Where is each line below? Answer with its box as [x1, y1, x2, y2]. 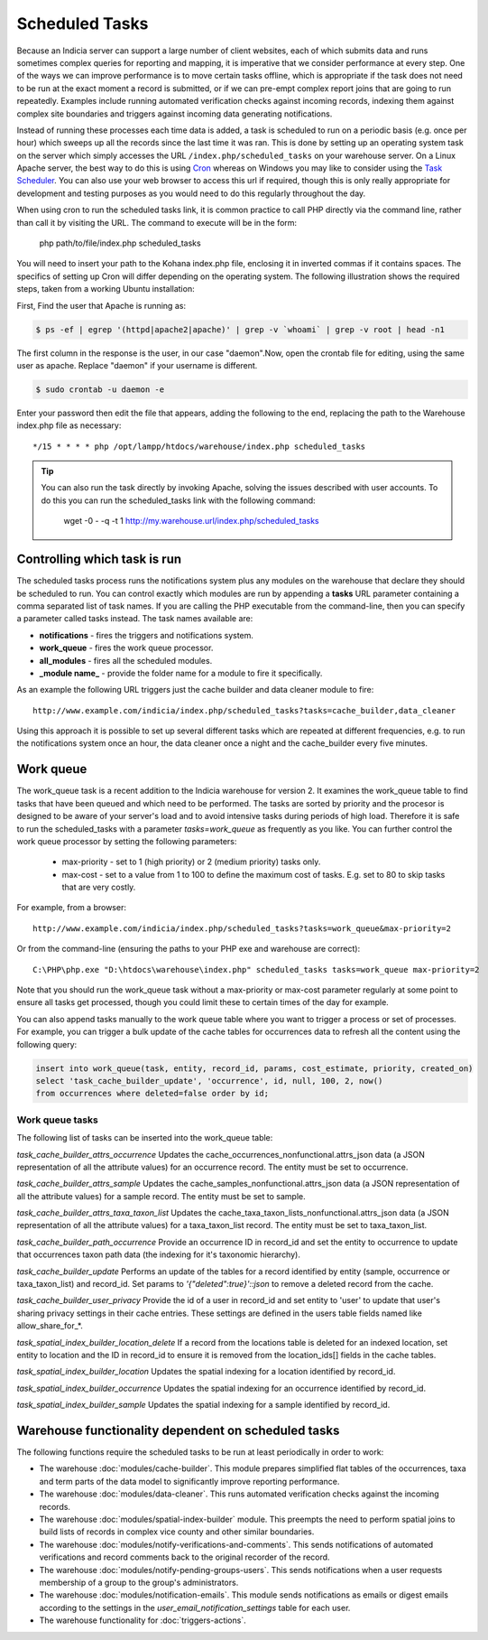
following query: [16, 1039, 78, 1049]
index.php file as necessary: [16, 420, 122, 431]
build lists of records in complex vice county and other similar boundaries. [39, 1526, 315, 1537]
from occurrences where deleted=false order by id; [35, 1088, 270, 1099]
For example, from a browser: [16, 902, 126, 913]
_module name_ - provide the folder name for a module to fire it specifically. [39, 667, 323, 678]
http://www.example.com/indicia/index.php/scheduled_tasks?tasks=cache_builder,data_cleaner [32, 705, 456, 715]
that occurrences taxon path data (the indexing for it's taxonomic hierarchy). [16, 1249, 301, 1260]
